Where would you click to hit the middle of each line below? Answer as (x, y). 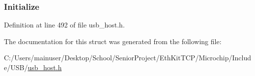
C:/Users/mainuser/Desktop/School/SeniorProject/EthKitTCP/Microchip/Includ (128, 58)
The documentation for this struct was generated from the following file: (113, 41)
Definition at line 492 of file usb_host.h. (64, 25)
